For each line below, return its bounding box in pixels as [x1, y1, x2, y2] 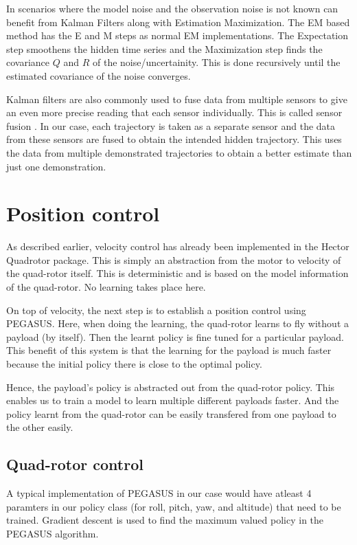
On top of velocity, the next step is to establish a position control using [6, 302, 306, 317]
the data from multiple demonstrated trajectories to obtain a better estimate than [6, 145, 352, 159]
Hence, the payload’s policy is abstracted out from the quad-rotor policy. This [6, 379, 335, 394]
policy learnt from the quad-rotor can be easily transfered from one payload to [6, 406, 336, 421]
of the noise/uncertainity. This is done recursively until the [92, 55, 341, 69]
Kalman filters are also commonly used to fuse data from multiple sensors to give [6, 91, 347, 106]
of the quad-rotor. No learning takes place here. [6, 280, 206, 294]
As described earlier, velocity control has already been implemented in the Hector [6, 239, 349, 254]
